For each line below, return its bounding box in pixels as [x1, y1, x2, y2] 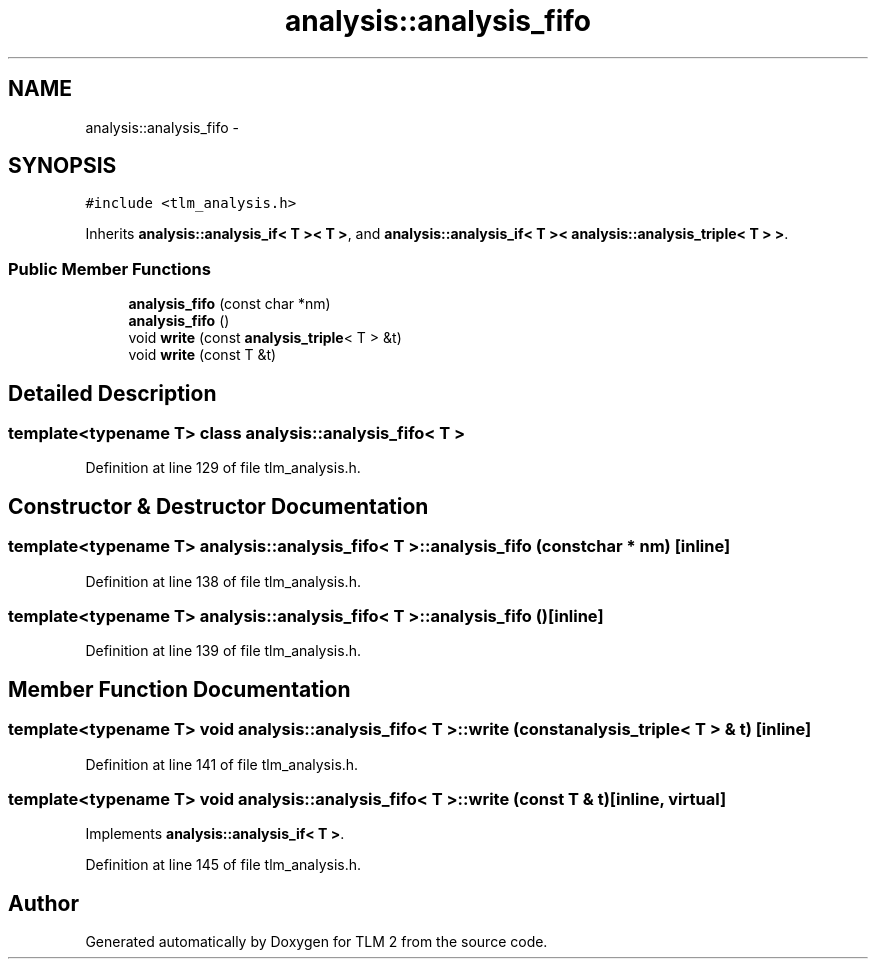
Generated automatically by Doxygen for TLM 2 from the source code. [85, 933, 548, 951]
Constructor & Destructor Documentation [8, 493, 429, 519]
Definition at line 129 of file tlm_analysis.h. [85, 459, 361, 477]
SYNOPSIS [8, 153, 117, 179]
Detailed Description [8, 380, 217, 406]
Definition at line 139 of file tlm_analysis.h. [85, 642, 361, 660]
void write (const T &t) [128, 346, 277, 364]
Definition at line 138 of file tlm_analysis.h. [85, 572, 361, 590]
